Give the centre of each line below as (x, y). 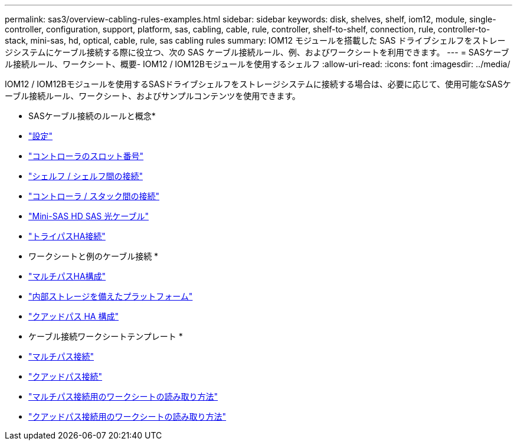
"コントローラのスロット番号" (86, 156)
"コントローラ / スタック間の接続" (94, 196)
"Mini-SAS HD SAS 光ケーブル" (89, 216)
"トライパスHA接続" (67, 236)
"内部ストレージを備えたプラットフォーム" (111, 296)
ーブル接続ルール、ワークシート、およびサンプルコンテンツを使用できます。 (153, 96)
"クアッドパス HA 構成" (73, 316)
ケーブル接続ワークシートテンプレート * (106, 336)
